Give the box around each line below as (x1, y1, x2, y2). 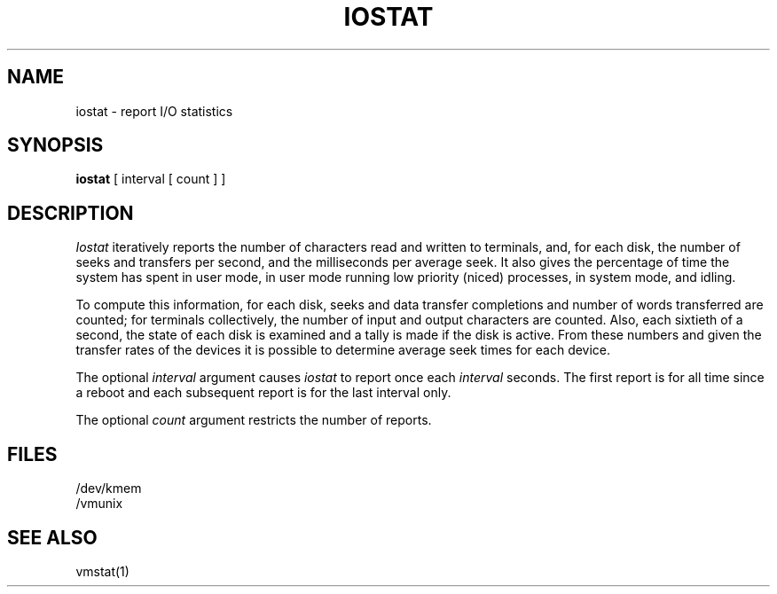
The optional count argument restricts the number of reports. (75, 412, 432, 428)
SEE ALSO (7, 526, 98, 549)
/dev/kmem (75, 481, 142, 496)
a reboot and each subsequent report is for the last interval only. (75, 385, 451, 401)
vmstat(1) (75, 563, 129, 579)
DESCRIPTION (7, 201, 134, 224)
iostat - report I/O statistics (75, 103, 233, 119)
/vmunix (75, 496, 123, 512)
